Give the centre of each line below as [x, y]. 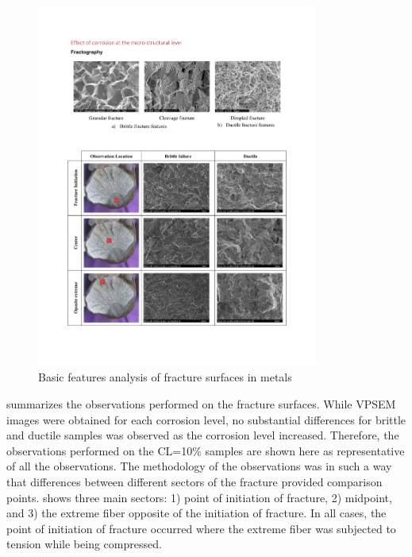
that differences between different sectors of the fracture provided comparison [194, 481]
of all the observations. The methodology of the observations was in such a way [199, 466]
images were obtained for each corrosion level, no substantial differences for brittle [206, 419]
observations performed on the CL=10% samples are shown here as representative [206, 450]
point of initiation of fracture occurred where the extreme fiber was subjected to [201, 528]
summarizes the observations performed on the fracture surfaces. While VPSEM [201, 404]
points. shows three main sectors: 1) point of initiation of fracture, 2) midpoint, [199, 497]
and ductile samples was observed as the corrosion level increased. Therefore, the [203, 435]
